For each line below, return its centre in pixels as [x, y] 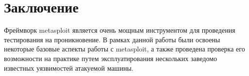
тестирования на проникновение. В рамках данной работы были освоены [112, 39]
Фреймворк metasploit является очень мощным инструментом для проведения [120, 30]
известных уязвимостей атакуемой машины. [69, 68]
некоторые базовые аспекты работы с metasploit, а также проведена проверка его [124, 49]
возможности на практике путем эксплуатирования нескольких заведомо [111, 58]
